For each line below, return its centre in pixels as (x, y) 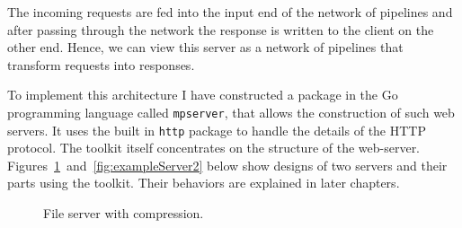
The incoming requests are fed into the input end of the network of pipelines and (230, 12)
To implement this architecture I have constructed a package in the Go (203, 95)
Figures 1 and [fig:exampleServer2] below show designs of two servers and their (227, 165)
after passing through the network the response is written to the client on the (221, 29)
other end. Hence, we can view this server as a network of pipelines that (205, 47)
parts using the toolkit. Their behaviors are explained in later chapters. (204, 183)
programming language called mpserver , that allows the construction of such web (231, 112)
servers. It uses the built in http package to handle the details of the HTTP (217, 130)
